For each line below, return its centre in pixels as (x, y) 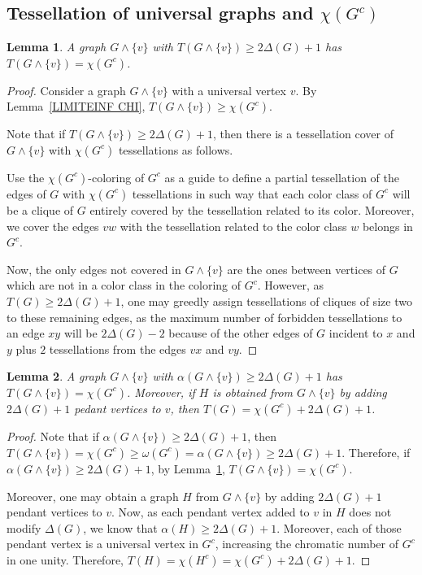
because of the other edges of (241, 333)
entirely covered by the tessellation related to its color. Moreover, (252, 209)
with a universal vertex (229, 90)
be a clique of (40, 209)
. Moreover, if (161, 392)
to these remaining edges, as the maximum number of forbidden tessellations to (204, 317)
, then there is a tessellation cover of (303, 134)
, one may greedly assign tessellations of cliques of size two (266, 301)
